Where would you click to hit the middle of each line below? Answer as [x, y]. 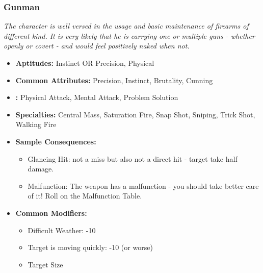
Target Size [45, 264]
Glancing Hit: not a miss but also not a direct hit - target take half [133, 158]
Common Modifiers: [51, 213]
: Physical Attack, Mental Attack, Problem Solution [97, 97]
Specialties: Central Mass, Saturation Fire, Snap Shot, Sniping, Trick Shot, [135, 114]
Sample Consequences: [56, 141]
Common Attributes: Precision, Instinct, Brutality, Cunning [114, 80]
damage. [41, 169]
